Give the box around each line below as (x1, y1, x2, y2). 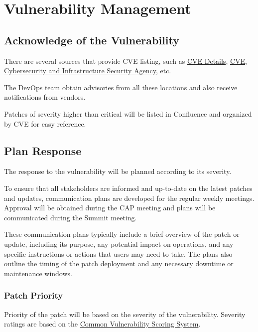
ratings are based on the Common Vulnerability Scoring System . (4, 319, 201, 329)
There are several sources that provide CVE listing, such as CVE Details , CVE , (4, 55, 248, 66)
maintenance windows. (4, 268, 72, 278)
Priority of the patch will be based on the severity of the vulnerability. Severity (4, 309, 246, 319)
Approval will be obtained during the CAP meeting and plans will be (4, 202, 216, 213)
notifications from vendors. (4, 92, 86, 102)
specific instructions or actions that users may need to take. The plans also (4, 248, 233, 259)
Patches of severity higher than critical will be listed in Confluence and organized (4, 108, 252, 119)
